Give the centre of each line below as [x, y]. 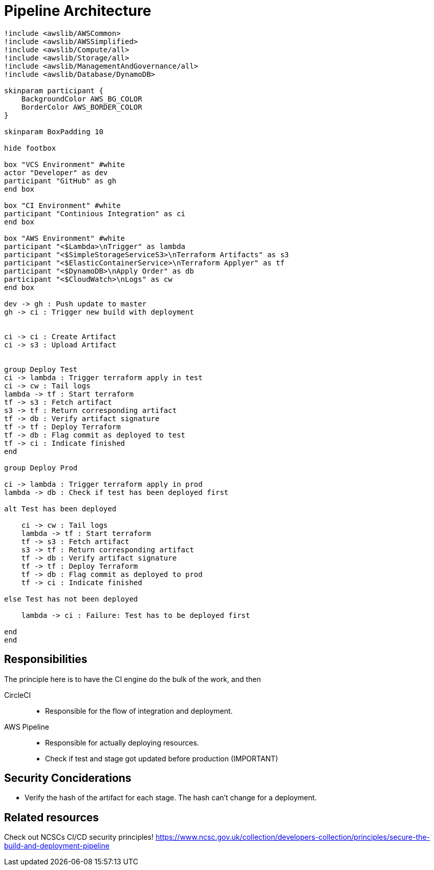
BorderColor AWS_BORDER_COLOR [82, 107]
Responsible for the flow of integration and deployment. [139, 711]
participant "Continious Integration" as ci [95, 213]
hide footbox [30, 148]
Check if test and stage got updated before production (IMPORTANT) [162, 758]
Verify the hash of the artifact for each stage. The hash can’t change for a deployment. [171, 798]
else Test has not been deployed [71, 599]
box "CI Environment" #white [62, 205]
